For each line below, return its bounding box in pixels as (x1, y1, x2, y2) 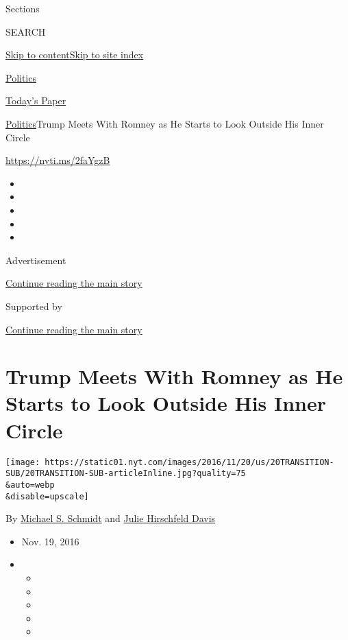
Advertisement (5, 252, 66, 267)
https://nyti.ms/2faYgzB (5, 153, 110, 167)
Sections (5, 1, 40, 15)
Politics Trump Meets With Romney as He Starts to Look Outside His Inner (5, 116, 324, 130)
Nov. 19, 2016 (21, 534, 79, 548)
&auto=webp (5, 479, 55, 490)
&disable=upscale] (5, 491, 89, 501)
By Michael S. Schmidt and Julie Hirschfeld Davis (5, 511, 216, 525)
